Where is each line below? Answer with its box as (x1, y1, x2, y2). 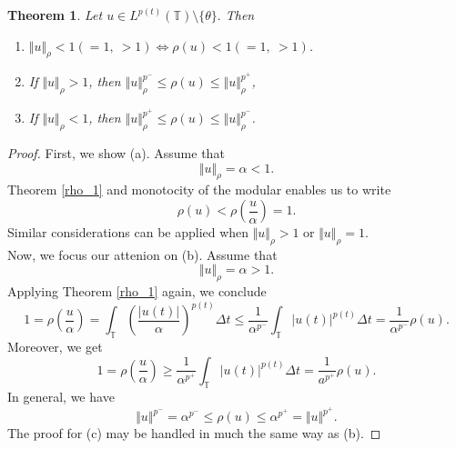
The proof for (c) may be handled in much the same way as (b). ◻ (7, 424, 381, 443)
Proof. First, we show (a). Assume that (7, 144, 225, 163)
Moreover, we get (7, 337, 103, 356)
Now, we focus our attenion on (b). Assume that (7, 244, 278, 264)
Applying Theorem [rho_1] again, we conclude (7, 282, 267, 301)
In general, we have (7, 387, 115, 406)
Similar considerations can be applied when (7, 223, 249, 242)
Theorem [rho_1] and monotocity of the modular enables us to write (7, 180, 391, 199)
